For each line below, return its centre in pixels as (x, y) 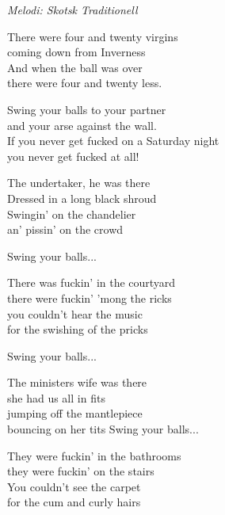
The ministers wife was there (77, 382)
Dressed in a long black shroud (82, 198)
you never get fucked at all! (73, 156)
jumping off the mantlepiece (75, 413)
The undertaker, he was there (79, 183)
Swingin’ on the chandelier (72, 214)
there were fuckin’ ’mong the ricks (90, 298)
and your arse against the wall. (82, 125)
